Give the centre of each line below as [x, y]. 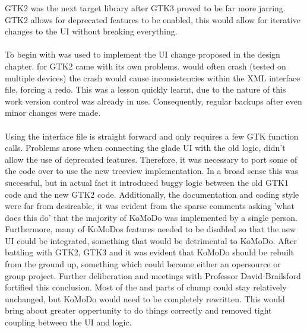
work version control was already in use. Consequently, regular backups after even [153, 101]
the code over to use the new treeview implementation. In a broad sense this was [152, 171]
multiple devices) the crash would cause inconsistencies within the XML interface [153, 78]
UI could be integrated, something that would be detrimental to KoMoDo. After [151, 240]
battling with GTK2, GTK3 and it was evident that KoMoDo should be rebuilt [150, 252]
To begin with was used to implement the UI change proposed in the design [143, 54]
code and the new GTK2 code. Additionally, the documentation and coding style [152, 194]
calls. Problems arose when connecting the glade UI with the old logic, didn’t [145, 148]
